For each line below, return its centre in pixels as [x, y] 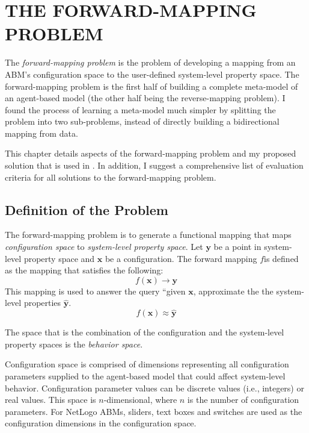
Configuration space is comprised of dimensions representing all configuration [147, 364]
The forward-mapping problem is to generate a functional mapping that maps [148, 235]
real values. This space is [50, 400]
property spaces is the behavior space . [74, 344]
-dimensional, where [140, 400]
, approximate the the [233, 291]
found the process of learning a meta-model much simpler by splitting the [140, 109]
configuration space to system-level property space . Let [104, 247]
